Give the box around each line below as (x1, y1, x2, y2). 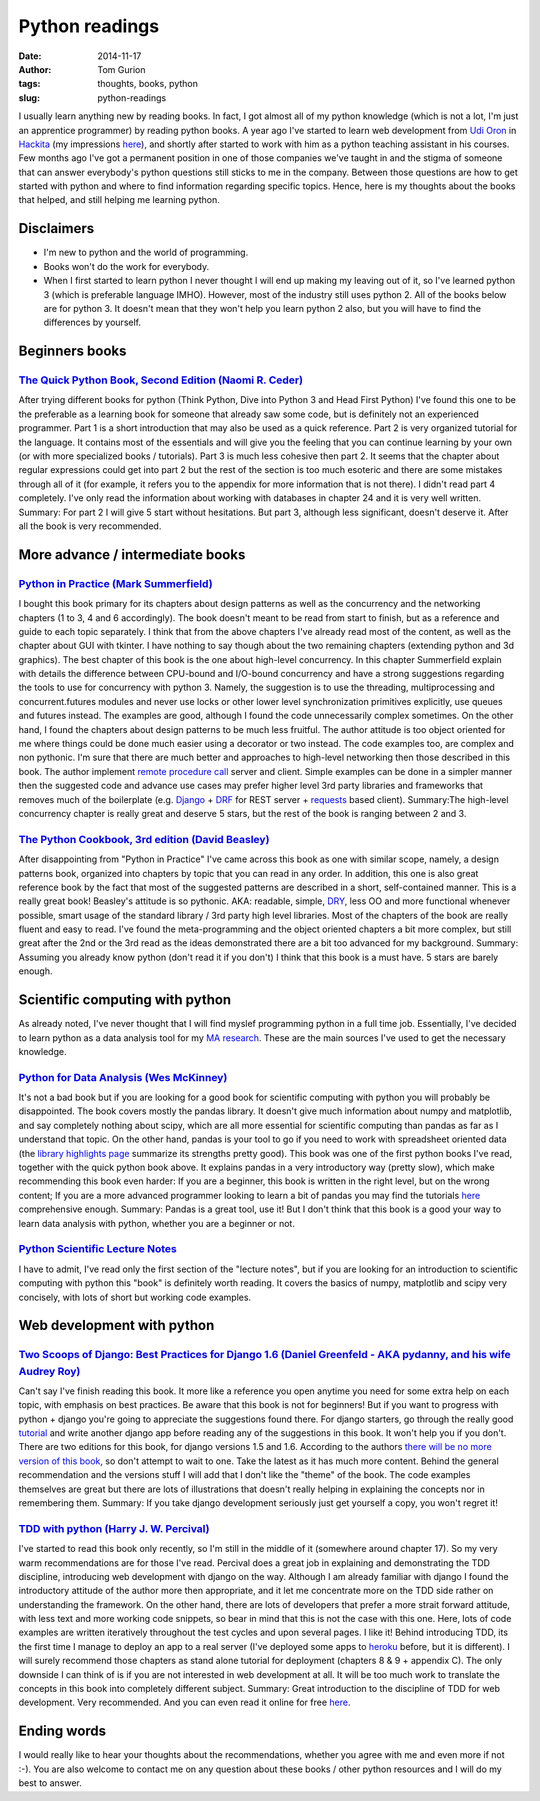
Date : (18, 50, 42, 62)
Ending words (18, 1723, 107, 1740)
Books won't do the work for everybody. (43, 260, 210, 272)
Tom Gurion (97, 63, 146, 75)
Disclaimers (18, 220, 95, 237)
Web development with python (18, 1317, 215, 1334)
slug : (18, 91, 40, 104)
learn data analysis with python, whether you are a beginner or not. (18, 1217, 295, 1229)
